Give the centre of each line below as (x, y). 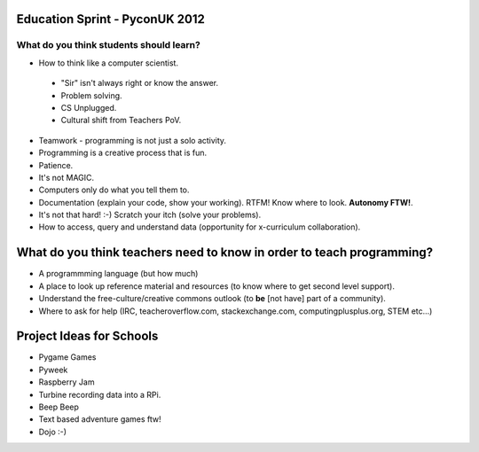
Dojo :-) (52, 432)
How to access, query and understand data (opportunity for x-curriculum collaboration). (200, 227)
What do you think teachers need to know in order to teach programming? (225, 253)
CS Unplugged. (89, 107)
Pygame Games (67, 357)
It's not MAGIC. (67, 177)
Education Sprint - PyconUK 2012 (111, 19)
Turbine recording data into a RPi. (100, 394)
